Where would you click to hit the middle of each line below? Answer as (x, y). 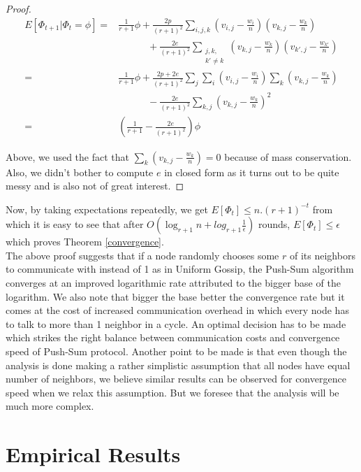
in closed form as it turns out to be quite (252, 172)
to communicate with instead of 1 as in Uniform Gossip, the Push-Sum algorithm (180, 269)
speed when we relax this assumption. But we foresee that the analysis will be (172, 392)
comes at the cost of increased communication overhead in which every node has (177, 310)
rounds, (274, 224)
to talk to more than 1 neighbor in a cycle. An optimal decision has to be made (176, 323)
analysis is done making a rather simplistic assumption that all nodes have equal (178, 365)
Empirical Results (93, 454)
